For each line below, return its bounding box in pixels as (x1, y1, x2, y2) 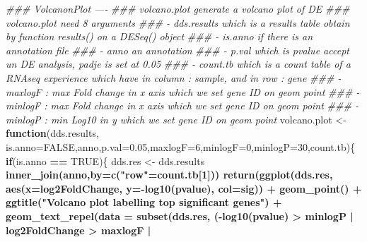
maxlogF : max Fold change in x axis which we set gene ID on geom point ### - (6, 84, 360, 99)
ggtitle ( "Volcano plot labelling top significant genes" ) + (6, 195, 282, 210)
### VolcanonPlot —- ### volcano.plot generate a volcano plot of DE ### (6, 1, 350, 16)
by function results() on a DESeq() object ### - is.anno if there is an (6, 29, 313, 44)
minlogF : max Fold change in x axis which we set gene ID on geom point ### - (6, 98, 359, 113)
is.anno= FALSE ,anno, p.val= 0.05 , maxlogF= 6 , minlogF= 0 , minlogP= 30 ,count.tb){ (6, 139, 356, 154)
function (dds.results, (6, 126, 99, 140)
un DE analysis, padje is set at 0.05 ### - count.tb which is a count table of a (6, 56, 351, 71)
